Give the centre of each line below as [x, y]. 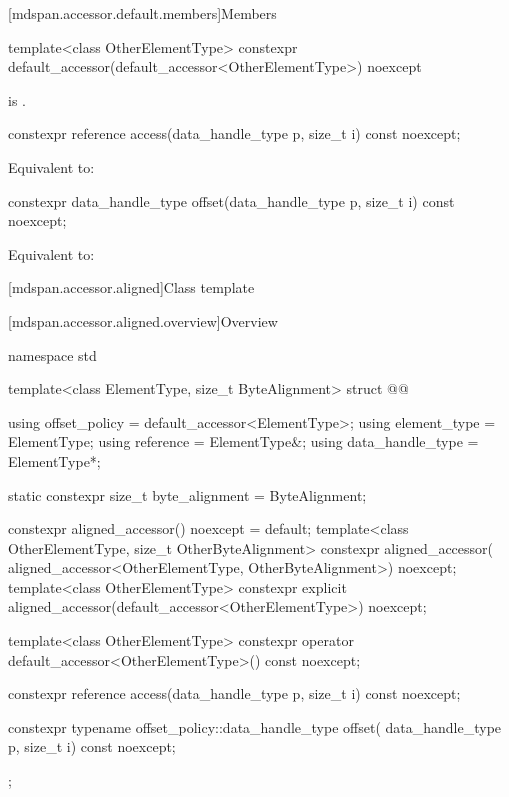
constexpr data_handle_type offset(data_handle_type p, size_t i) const [231, 200]
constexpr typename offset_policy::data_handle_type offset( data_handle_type [255, 726]
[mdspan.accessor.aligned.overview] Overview [143, 320]
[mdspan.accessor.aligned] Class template [131, 287]
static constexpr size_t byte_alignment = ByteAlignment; [187, 494]
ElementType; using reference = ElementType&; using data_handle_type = [243, 441]
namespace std [52, 354]
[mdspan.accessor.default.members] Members [142, 13]
